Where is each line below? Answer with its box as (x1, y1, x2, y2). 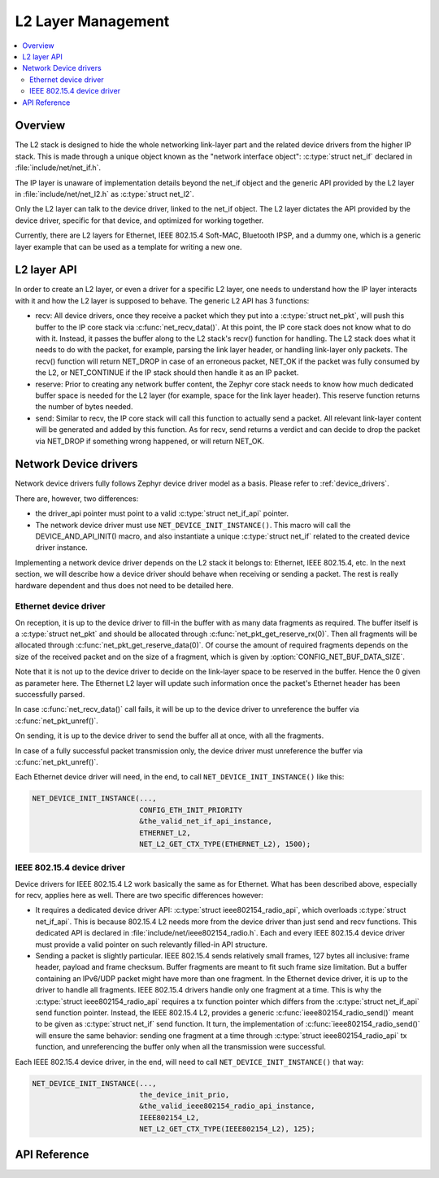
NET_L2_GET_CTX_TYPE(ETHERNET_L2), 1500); (139, 839, 311, 849)
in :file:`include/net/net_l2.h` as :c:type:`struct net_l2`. (15, 189, 194, 199)
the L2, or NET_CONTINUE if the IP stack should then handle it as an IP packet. (35, 368, 299, 377)
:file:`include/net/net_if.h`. (15, 163, 102, 172)
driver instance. (35, 543, 89, 552)
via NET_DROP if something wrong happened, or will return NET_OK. (35, 436, 264, 446)
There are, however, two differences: (15, 493, 139, 504)
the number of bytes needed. (35, 402, 133, 412)
